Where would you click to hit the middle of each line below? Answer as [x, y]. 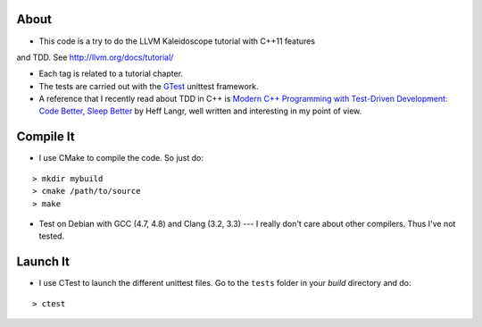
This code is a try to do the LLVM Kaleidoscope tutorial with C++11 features [177, 41]
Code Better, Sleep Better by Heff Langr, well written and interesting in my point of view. [200, 111]
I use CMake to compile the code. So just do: [121, 158]
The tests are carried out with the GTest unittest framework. [149, 86]
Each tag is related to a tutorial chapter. [111, 74]
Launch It [43, 262]
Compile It [46, 137]
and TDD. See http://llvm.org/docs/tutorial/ [95, 57]
